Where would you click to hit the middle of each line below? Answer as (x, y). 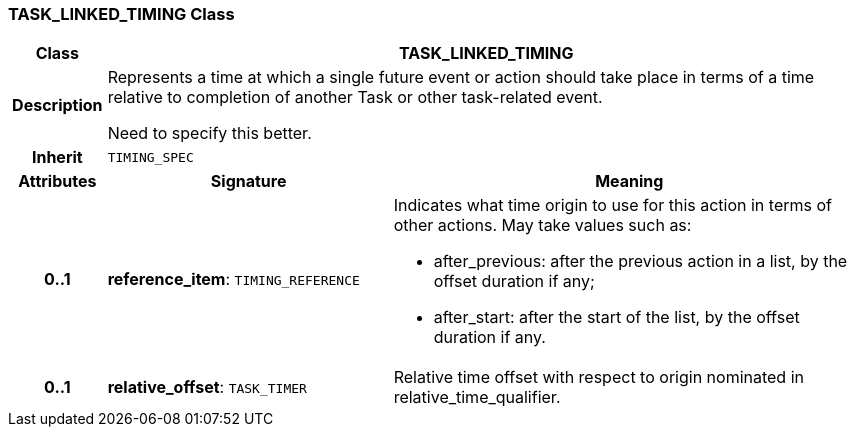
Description (57, 105)
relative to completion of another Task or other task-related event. (355, 97)
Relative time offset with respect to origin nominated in (598, 377)
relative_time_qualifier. (477, 397)
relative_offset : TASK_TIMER (207, 387)
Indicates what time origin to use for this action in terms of (612, 205)
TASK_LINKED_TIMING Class (121, 14)
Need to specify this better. (209, 133)
